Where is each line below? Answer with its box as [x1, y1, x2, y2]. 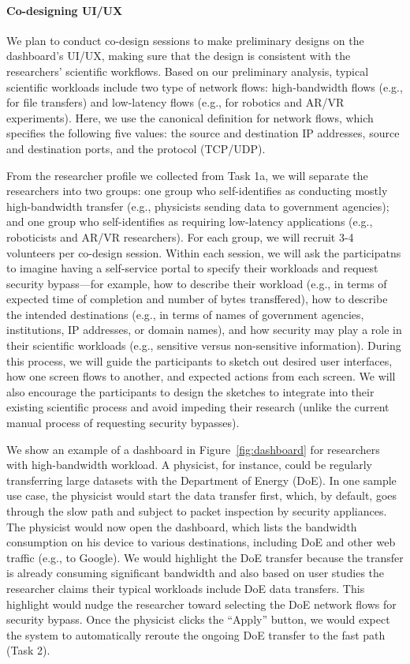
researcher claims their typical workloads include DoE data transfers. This [6, 580, 365, 596]
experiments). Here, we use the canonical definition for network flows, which [6, 109, 374, 126]
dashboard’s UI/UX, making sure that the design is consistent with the [6, 47, 351, 64]
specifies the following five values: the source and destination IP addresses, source [6, 125, 400, 141]
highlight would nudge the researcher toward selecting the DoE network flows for [6, 595, 397, 612]
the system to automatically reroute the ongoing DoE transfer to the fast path [6, 626, 386, 643]
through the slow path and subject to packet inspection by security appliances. [6, 503, 387, 520]
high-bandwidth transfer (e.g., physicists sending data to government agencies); [6, 197, 389, 214]
